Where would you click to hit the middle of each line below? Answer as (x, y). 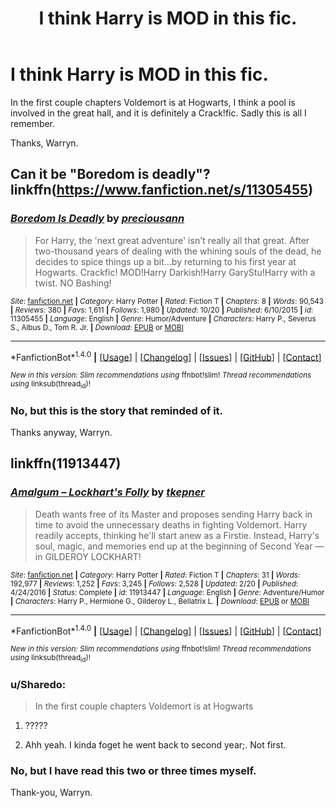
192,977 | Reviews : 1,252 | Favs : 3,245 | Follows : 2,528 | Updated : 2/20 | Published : (154, 583)
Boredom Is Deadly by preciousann (97, 219)
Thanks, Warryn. (44, 143)
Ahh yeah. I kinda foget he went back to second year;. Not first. (155, 744)
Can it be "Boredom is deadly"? (110, 174)
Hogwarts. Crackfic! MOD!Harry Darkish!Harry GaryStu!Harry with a (175, 272)
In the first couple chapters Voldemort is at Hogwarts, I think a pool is (153, 102)
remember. (33, 123)
